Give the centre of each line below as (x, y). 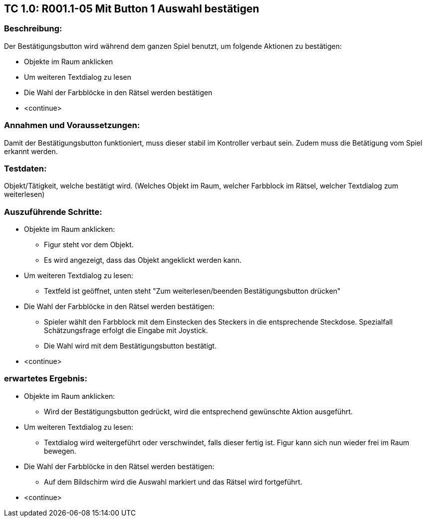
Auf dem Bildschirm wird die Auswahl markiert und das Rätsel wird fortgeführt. (173, 482)
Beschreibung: (33, 29)
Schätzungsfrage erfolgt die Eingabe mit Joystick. (126, 331)
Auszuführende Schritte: (53, 212)
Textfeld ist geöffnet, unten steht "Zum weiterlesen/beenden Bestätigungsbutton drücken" (192, 291)
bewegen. (60, 451)
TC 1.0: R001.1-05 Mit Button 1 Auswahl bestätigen (132, 9)
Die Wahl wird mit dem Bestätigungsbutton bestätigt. (130, 346)
